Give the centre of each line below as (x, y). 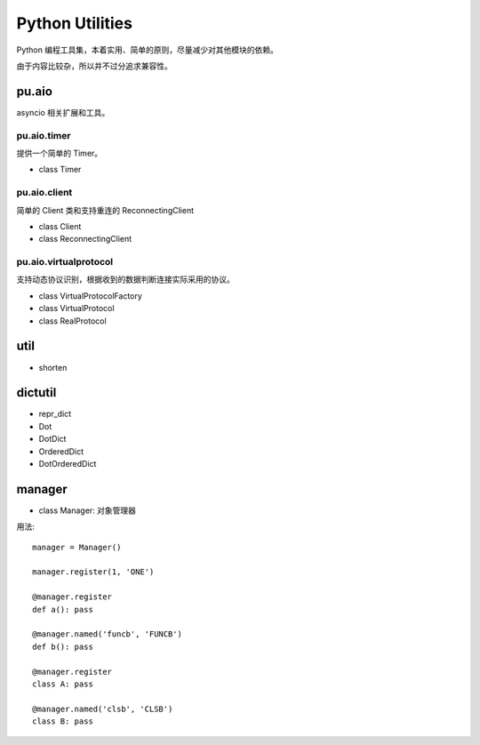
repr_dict (55, 414)
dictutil (36, 393)
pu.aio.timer (44, 135)
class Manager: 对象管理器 (88, 510)
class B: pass (63, 721)
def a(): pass (63, 609)
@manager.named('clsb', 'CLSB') (103, 709)
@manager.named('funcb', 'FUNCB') (107, 634)
